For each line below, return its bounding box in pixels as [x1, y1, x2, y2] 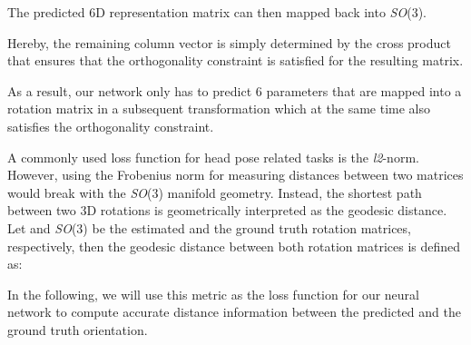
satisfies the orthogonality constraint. [7, 116, 214, 135]
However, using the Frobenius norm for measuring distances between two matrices [7, 165, 464, 184]
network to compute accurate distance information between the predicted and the [7, 302, 461, 321]
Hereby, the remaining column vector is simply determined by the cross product [7, 33, 451, 52]
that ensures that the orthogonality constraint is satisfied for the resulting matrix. [7, 51, 464, 70]
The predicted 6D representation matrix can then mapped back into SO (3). [7, 3, 427, 21]
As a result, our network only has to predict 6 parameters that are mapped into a [7, 81, 462, 100]
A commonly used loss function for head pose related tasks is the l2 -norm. [7, 147, 419, 166]
